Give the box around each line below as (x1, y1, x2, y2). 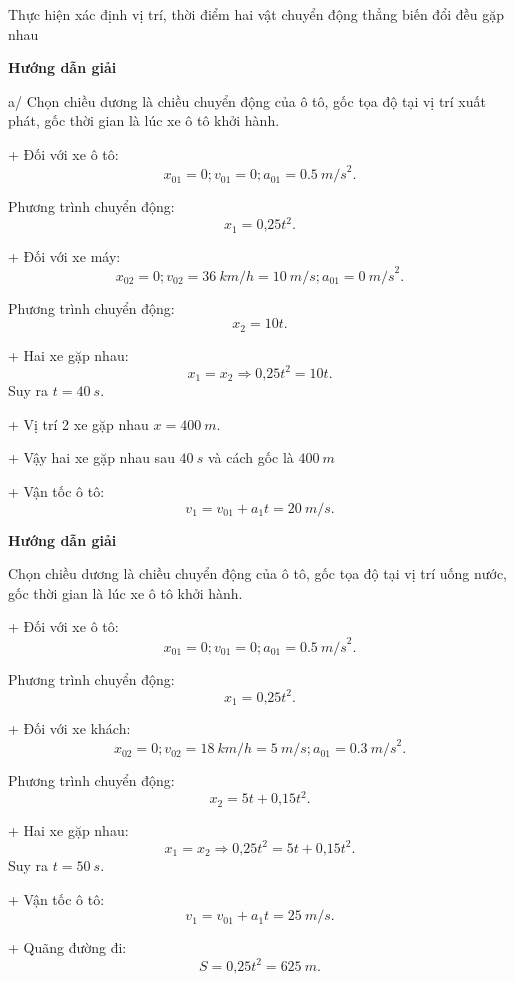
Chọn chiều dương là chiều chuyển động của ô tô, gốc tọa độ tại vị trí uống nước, (8, 563, 507, 584)
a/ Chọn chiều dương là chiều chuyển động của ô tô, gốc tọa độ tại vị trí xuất (8, 90, 486, 111)
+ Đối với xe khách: (8, 718, 131, 739)
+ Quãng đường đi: (8, 937, 127, 958)
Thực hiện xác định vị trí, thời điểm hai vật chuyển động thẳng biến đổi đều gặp (8, 4, 504, 24)
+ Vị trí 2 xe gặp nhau (8, 413, 149, 434)
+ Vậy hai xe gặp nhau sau (8, 447, 175, 468)
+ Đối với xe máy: (8, 245, 121, 266)
